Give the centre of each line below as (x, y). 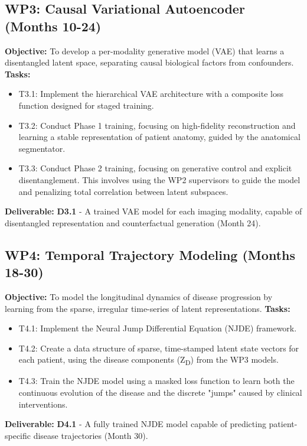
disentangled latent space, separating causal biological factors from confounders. (149, 62)
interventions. (43, 404)
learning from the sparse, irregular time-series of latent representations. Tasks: (148, 308)
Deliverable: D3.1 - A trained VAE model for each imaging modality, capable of (153, 211)
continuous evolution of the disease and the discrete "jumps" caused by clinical (160, 392)
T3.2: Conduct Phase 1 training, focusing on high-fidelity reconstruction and (157, 125)
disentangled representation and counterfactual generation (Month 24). (133, 222)
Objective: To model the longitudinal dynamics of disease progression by (139, 296)
